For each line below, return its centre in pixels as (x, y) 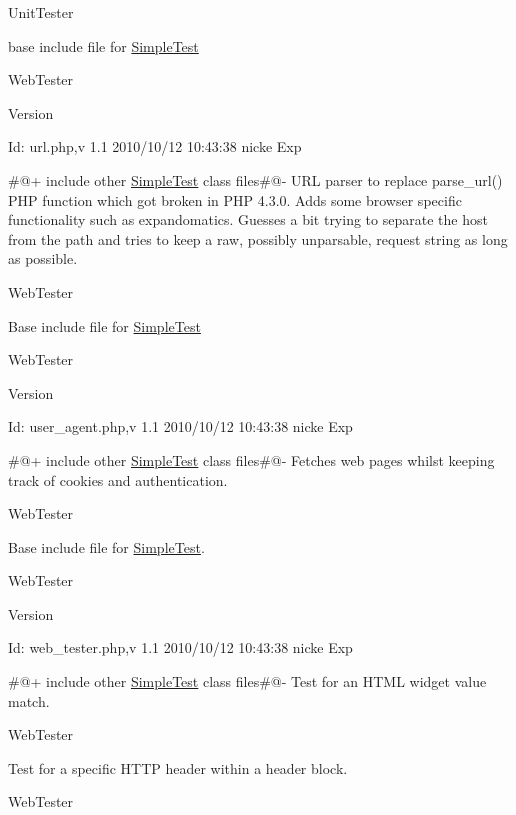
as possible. (43, 258)
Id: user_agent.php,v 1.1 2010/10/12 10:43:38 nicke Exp (180, 426)
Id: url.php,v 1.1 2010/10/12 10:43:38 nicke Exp (155, 146)
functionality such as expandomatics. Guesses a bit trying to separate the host (248, 219)
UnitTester (41, 12)
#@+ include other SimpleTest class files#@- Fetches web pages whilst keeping (251, 459)
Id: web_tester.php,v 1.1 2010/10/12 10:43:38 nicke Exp (180, 647)
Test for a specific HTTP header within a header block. (178, 767)
